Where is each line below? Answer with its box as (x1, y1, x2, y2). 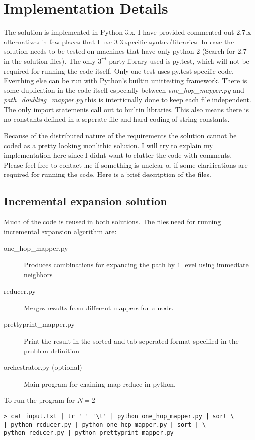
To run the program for (4, 395, 75, 405)
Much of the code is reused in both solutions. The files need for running (4, 217, 221, 227)
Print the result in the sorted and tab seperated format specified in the (24, 335, 239, 346)
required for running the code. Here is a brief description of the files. (4, 169, 211, 179)
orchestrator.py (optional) (4, 362, 82, 372)
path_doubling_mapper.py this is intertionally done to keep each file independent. (4, 94, 251, 105)
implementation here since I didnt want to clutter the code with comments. (4, 150, 232, 160)
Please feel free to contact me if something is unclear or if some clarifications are (4, 159, 248, 170)
